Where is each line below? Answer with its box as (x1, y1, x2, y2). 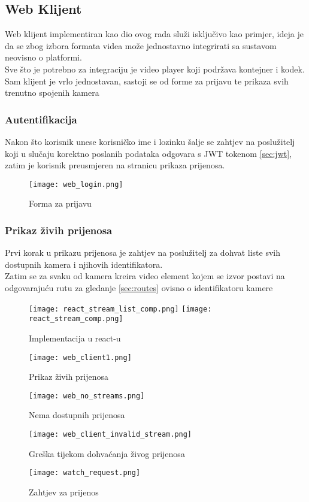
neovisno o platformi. (5, 51, 82, 63)
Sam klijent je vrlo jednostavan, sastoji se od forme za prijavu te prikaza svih (5, 74, 289, 87)
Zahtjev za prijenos (29, 485, 99, 498)
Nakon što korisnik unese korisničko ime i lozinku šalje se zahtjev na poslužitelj (5, 135, 295, 147)
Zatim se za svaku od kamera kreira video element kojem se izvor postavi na (5, 270, 285, 282)
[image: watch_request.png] (29, 468, 141, 477)
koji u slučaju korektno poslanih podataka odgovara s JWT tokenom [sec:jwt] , (5, 147, 292, 159)
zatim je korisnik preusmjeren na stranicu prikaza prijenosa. (5, 159, 225, 171)
